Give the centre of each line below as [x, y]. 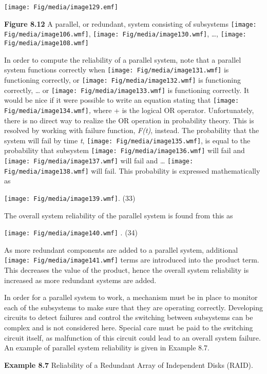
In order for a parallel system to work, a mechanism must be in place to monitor [131, 297]
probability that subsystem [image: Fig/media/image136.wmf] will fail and [125, 150]
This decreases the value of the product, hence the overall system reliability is [127, 270]
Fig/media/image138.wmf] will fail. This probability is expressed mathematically [132, 170]
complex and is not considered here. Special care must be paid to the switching [129, 328]
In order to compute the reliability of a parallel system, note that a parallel [123, 59]
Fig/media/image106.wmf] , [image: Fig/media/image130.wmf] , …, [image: [125, 34]
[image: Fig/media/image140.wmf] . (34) [71, 232]
